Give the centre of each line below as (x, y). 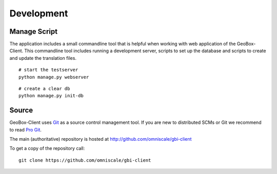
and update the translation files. (43, 58)
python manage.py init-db (51, 96)
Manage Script (34, 31)
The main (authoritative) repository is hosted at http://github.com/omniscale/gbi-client (101, 139)
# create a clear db (44, 89)
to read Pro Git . (26, 129)
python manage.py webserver (54, 77)
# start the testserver (48, 70)
